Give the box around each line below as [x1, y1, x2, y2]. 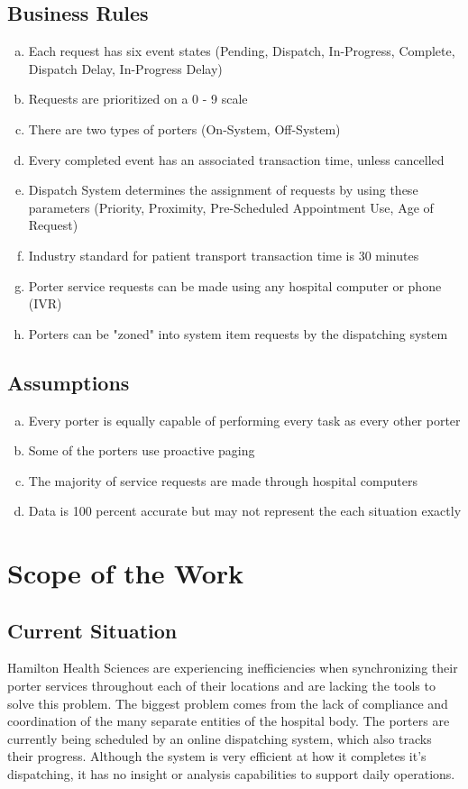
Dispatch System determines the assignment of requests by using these [28, 180, 418, 199]
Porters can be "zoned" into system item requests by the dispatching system [28, 324, 448, 343]
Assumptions [7, 368, 130, 396]
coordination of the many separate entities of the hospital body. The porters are [7, 711, 450, 730]
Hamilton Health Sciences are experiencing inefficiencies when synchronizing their [7, 658, 458, 677]
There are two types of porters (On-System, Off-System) [28, 119, 341, 138]
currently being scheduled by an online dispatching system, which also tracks [7, 729, 432, 748]
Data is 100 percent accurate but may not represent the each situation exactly [28, 501, 462, 520]
